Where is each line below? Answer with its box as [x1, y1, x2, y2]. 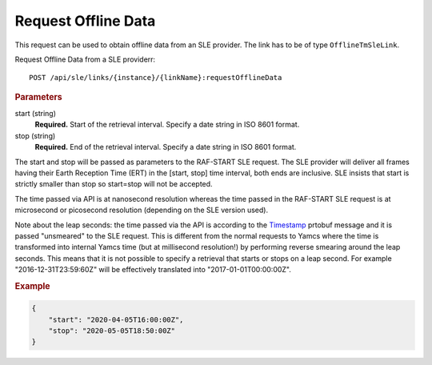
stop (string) [14, 130, 56, 140]
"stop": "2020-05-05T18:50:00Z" [48, 327, 176, 335]
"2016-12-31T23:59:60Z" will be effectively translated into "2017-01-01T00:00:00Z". [14, 265, 292, 275]
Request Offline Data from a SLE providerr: [14, 54, 156, 64]
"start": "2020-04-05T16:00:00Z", [48, 315, 184, 324]
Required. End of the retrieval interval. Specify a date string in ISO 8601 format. [34, 142, 297, 152]
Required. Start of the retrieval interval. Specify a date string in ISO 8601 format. [34, 120, 300, 130]
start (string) [14, 108, 56, 118]
